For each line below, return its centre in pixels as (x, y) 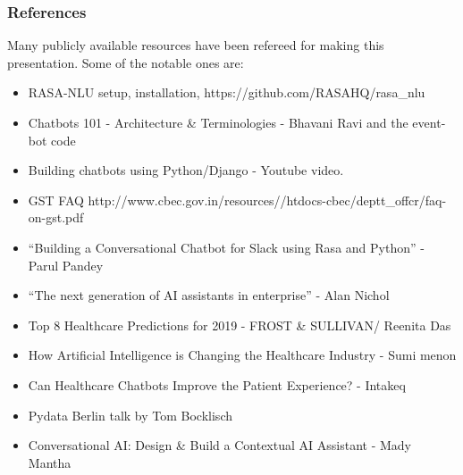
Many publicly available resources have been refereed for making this (196, 45)
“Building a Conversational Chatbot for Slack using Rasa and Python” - (226, 247)
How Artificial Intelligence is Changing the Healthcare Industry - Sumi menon (242, 355)
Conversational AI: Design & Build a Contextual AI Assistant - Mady (219, 445)
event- (429, 122)
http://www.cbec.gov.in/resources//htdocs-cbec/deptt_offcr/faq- (267, 200)
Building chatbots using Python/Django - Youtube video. (186, 170)
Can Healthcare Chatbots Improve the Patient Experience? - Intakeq (217, 384)
